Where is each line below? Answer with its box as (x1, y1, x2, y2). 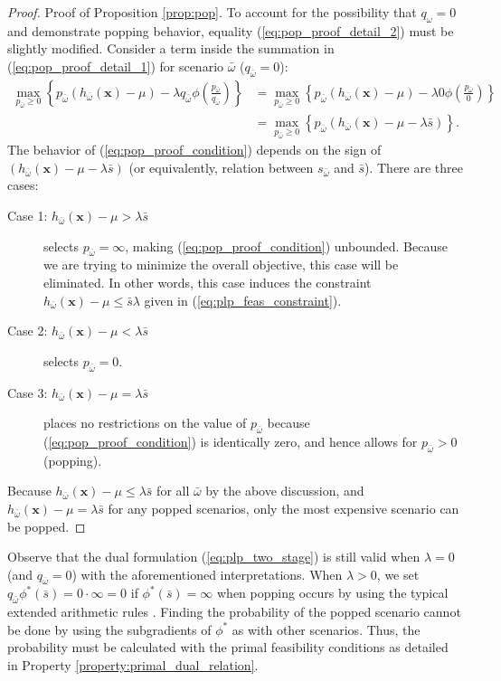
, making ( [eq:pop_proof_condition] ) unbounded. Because (125, 236, 448, 255)
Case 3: (7, 383, 48, 402)
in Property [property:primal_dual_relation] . (7, 656, 259, 675)
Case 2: (7, 321, 48, 340)
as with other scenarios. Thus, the (232, 620, 421, 638)
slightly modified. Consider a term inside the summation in (7, 39, 335, 58)
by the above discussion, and (205, 481, 364, 500)
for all (156, 481, 190, 500)
